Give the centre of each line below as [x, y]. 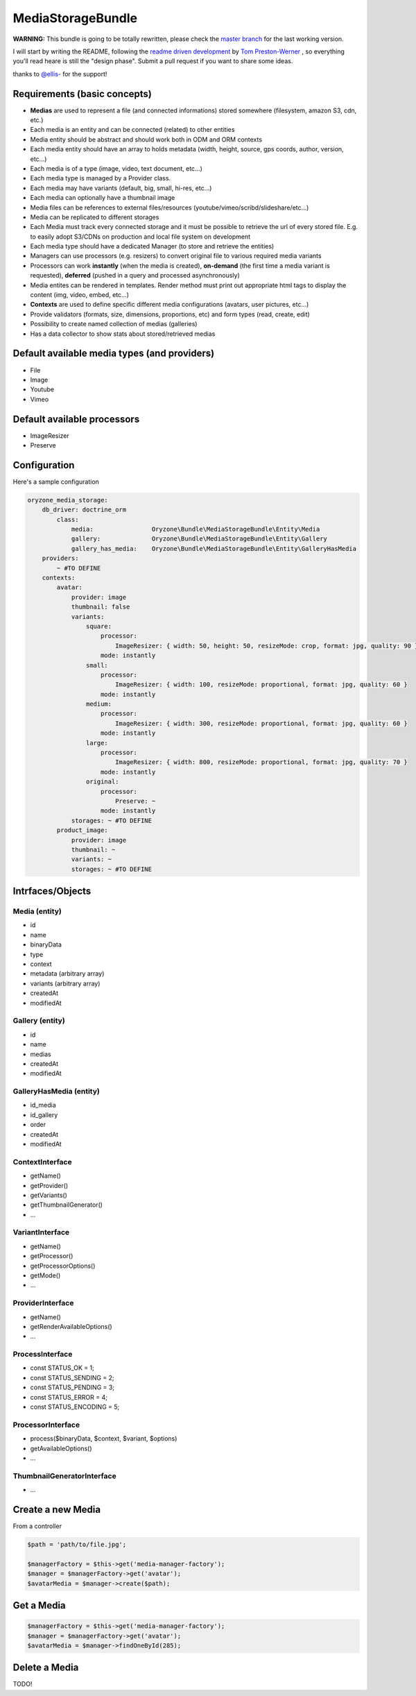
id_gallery [44, 1114]
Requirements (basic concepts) [82, 94]
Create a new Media [57, 1509]
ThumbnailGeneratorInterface [65, 1476]
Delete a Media [46, 1668]
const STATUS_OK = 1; [62, 1368]
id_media [43, 1105]
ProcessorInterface [46, 1425]
